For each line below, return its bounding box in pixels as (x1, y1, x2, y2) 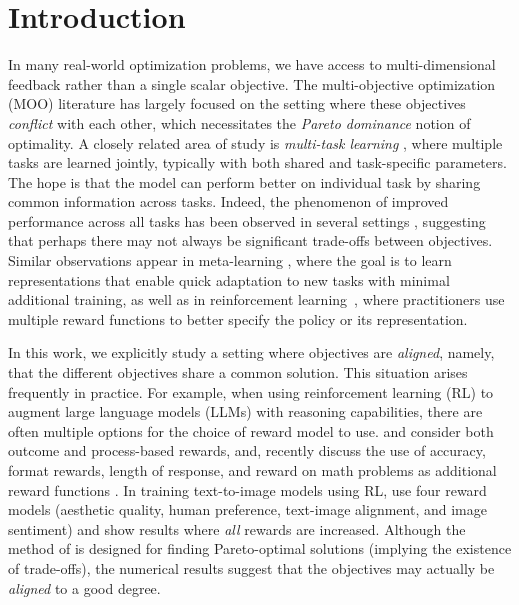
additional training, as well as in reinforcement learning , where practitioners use (8, 289, 505, 310)
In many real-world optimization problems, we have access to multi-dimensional (8, 54, 496, 75)
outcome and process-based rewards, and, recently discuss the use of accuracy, (8, 440, 486, 461)
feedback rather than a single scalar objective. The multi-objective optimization (8, 73, 496, 94)
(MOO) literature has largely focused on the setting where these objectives (8, 93, 466, 114)
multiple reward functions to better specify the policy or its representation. (8, 308, 468, 329)
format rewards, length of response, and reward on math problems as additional (8, 460, 497, 480)
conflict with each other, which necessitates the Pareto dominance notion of (8, 112, 471, 133)
